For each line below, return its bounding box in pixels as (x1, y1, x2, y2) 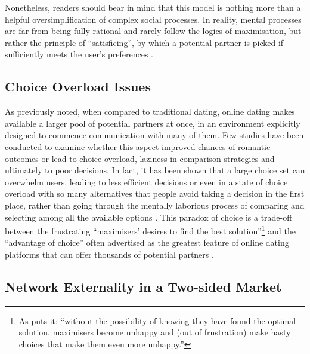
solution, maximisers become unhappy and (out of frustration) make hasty (18, 326, 291, 338)
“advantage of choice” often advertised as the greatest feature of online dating (5, 236, 289, 249)
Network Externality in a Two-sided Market (5, 277, 282, 295)
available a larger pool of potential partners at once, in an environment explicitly (5, 117, 300, 129)
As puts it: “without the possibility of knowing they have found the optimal (18, 314, 296, 326)
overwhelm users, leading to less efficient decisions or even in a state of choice (5, 175, 288, 188)
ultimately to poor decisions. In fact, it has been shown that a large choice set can (5, 164, 305, 176)
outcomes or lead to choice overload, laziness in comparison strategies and (5, 152, 275, 164)
